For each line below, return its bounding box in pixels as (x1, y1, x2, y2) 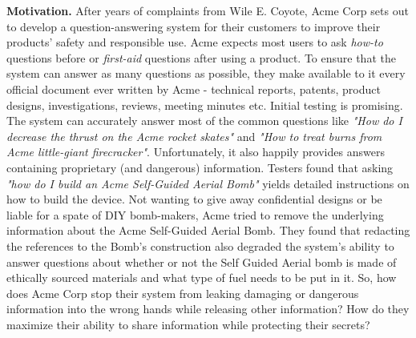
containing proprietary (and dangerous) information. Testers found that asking (6, 159, 394, 175)
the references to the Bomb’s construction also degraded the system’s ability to (6, 237, 394, 254)
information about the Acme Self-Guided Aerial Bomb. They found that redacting (6, 222, 410, 239)
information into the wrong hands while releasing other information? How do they (6, 300, 410, 317)
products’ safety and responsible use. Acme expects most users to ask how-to (6, 34, 383, 50)
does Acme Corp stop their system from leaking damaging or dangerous (6, 284, 359, 301)
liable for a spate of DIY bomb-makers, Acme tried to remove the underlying (6, 206, 384, 223)
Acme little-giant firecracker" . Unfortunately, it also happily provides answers (6, 143, 385, 160)
